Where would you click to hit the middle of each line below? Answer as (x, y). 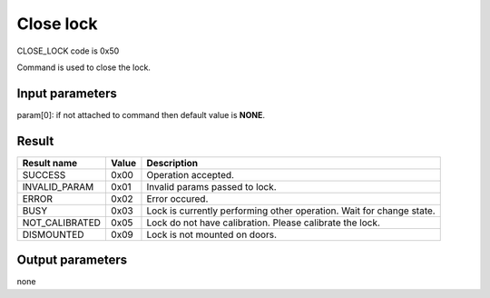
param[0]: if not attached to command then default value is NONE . (141, 114)
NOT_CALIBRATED (62, 223)
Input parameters (67, 93)
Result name (50, 163)
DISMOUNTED (53, 234)
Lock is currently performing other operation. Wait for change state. (291, 211)
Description (172, 163)
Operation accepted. (191, 174)
